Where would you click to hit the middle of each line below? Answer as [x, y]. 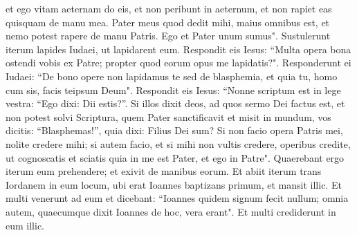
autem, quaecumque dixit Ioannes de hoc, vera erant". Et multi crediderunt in [171, 211]
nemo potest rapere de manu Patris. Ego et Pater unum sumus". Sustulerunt [168, 36]
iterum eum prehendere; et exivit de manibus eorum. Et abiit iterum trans [164, 171]
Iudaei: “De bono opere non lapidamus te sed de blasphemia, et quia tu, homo [172, 76]
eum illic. [25, 225]
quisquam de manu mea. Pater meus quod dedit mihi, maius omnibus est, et [168, 22]
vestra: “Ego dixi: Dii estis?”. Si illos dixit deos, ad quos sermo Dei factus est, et [175, 103]
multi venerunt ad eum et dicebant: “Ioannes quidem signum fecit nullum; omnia [177, 198]
